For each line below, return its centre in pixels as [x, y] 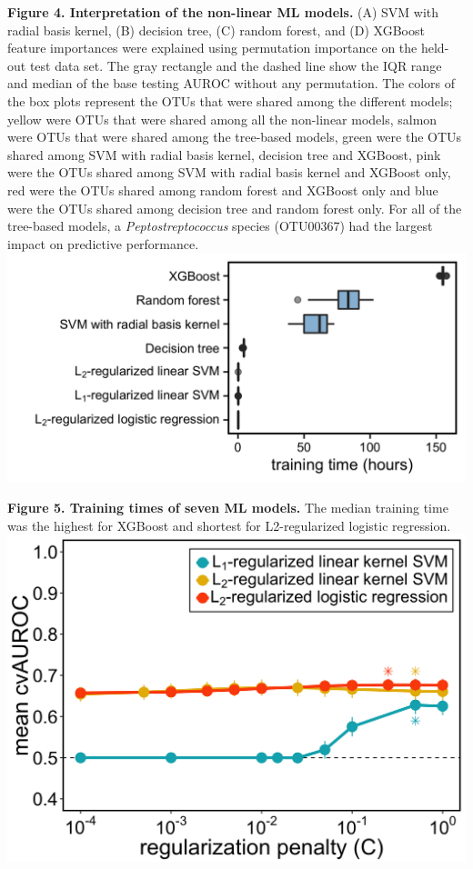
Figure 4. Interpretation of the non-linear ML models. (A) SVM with [223, 12]
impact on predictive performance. [103, 243]
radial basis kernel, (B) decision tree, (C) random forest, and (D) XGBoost [216, 30]
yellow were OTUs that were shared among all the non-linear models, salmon [222, 119]
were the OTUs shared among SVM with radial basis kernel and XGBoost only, [229, 172]
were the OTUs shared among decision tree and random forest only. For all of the [235, 208]
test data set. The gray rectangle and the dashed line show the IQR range [236, 65]
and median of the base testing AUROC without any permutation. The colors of [231, 83]
